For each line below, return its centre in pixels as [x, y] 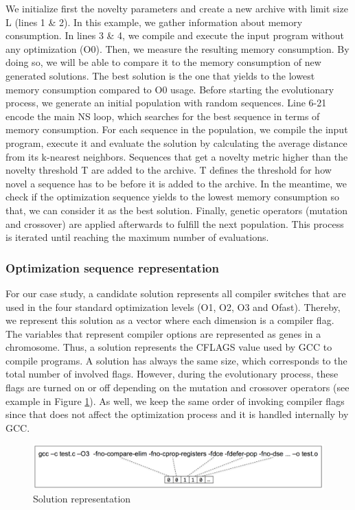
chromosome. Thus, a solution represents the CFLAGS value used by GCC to [169, 347]
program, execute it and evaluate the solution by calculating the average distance [176, 142]
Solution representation [82, 499]
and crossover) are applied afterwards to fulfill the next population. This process [175, 223]
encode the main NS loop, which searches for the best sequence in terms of [163, 116]
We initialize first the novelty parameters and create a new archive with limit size [177, 8]
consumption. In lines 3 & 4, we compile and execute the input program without [175, 35]
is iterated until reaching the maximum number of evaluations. [137, 237]
